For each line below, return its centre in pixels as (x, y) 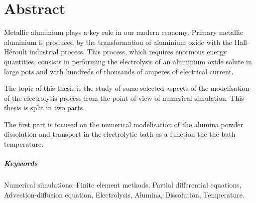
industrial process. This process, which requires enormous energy (128, 52)
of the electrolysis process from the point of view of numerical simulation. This (124, 98)
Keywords (21, 163)
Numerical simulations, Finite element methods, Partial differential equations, (123, 185)
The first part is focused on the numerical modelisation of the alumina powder (124, 124)
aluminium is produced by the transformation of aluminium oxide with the (118, 42)
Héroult (16, 52)
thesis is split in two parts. (45, 107)
